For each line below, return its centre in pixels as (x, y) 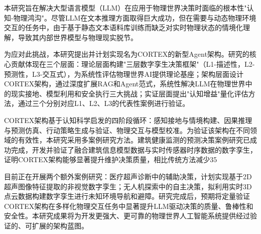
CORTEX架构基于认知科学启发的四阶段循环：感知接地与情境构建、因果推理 (128, 120)
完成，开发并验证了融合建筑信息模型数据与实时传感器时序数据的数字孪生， (134, 149)
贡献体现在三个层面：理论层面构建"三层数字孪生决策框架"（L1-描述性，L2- (133, 64)
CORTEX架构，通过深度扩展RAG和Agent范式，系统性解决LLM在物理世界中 (128, 84)
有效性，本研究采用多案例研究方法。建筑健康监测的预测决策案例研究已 (134, 140)
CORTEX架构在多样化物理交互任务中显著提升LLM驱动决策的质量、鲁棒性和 (129, 206)
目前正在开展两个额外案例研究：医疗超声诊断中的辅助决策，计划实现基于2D (128, 176)
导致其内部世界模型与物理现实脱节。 (78, 37)
